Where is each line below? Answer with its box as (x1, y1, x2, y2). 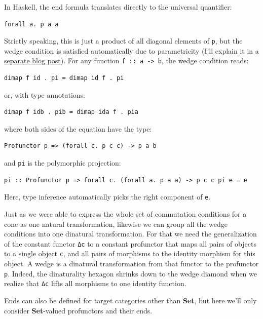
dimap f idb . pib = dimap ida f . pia (4, 108, 138, 116)
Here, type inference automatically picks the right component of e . (4, 191, 211, 202)
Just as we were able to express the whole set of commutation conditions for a (4, 208, 247, 219)
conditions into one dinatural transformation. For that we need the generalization (4, 228, 257, 239)
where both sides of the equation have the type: (4, 123, 152, 134)
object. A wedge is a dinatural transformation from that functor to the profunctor (4, 258, 259, 269)
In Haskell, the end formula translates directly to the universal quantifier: (4, 2, 232, 12)
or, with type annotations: (4, 89, 85, 100)
